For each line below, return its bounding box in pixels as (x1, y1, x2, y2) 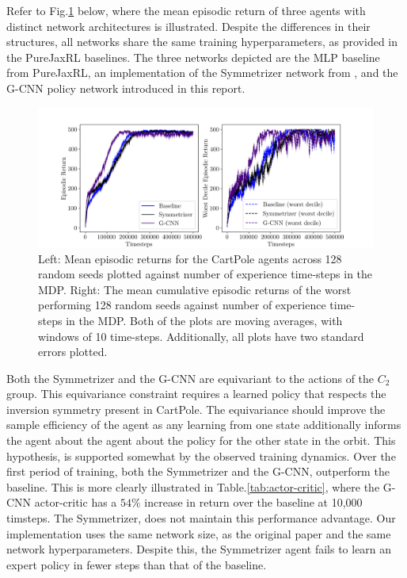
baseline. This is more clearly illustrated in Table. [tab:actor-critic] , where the (6, 478, 380, 495)
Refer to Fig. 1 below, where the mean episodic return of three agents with (6, 2, 366, 18)
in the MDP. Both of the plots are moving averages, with (66, 312, 343, 328)
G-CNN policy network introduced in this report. (6, 79, 245, 96)
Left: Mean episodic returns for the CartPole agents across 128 (38, 250, 342, 266)
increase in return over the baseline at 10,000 (144, 494, 363, 511)
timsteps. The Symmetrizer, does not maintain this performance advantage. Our (6, 510, 396, 526)
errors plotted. (38, 343, 108, 360)
